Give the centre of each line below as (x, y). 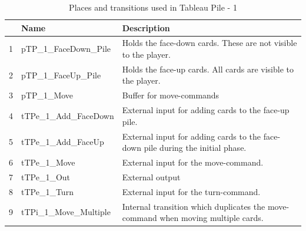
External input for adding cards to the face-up (206, 110)
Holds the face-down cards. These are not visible (209, 43)
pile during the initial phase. (195, 148)
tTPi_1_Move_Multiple (66, 212)
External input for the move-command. (193, 162)
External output (151, 176)
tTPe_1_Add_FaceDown (68, 115)
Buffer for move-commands (171, 95)
